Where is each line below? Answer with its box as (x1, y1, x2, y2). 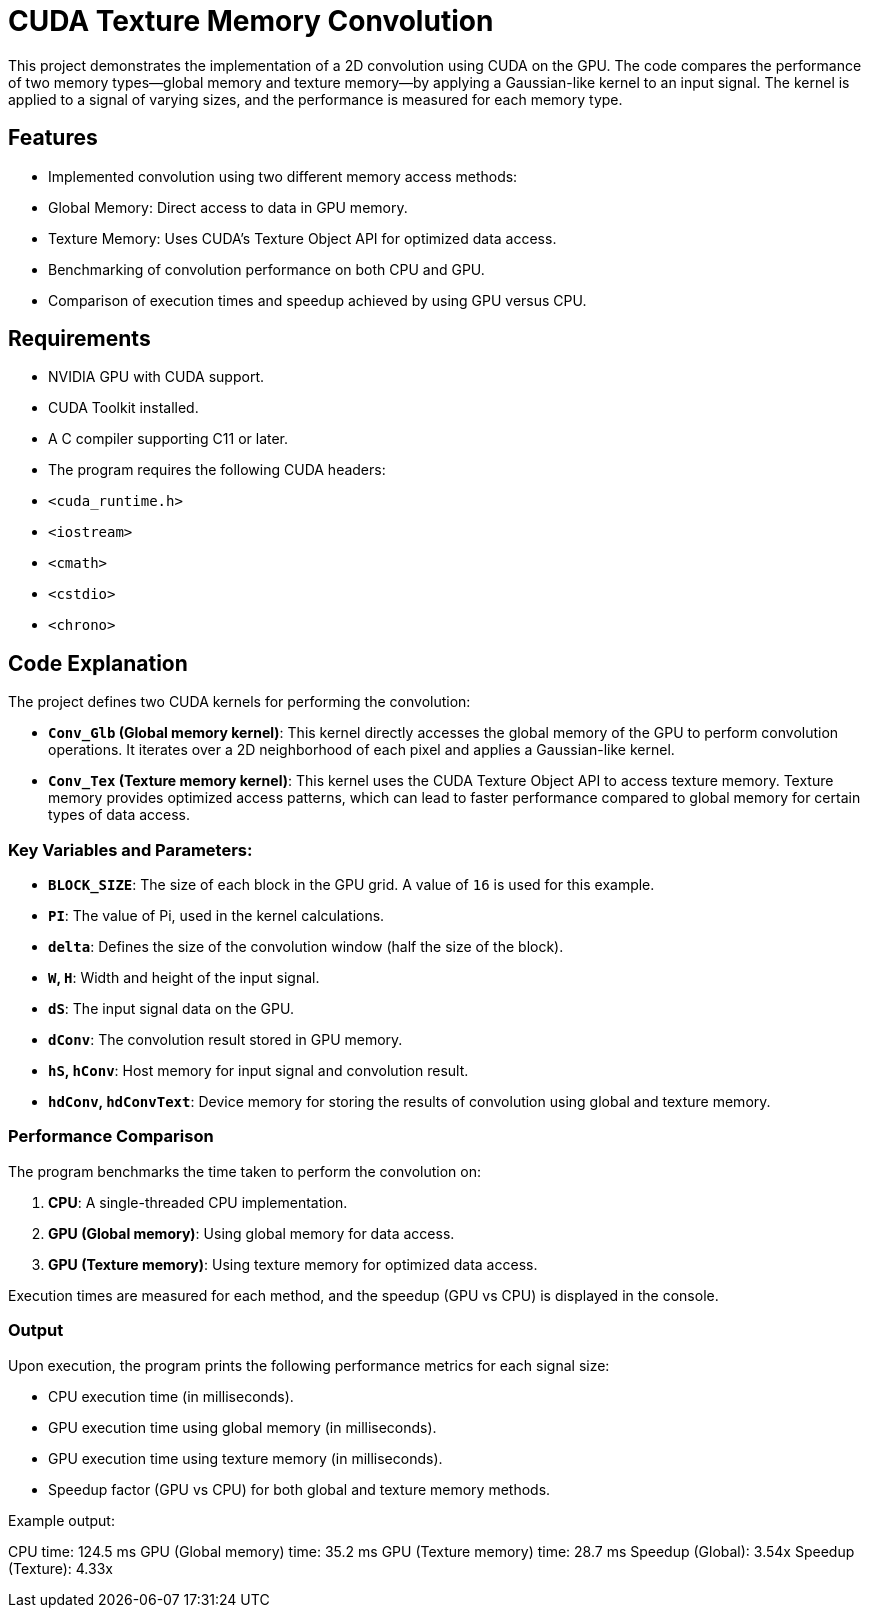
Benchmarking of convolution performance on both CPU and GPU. (48, 260, 485, 278)
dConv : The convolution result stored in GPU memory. (48, 1031, 403, 1049)
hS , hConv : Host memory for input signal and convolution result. (48, 1062, 469, 1080)
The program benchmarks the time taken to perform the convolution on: (8, 1162, 481, 1180)
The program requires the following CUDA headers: (48, 461, 386, 479)
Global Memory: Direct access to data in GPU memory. (48, 198, 408, 216)
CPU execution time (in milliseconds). (48, 1387, 294, 1405)
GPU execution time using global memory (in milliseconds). (48, 1418, 437, 1436)
